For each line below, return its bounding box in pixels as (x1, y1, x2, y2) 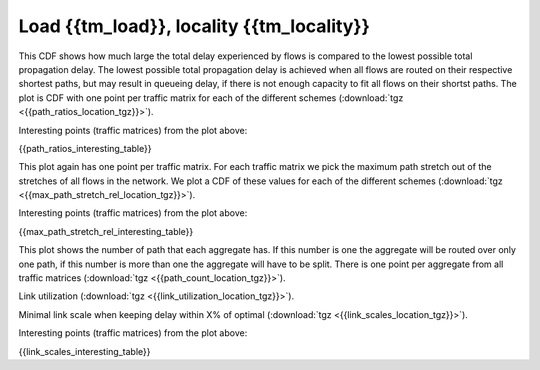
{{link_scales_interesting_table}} (18, 345, 151, 357)
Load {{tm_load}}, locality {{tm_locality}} (18, 15, 370, 37)
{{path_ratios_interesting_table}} (18, 142, 152, 154)
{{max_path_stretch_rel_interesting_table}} (18, 225, 194, 237)
